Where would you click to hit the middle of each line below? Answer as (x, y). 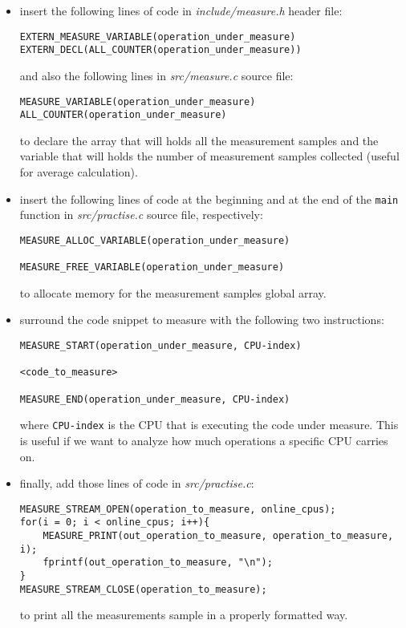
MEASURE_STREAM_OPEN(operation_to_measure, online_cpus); (178, 509)
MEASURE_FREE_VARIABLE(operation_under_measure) (152, 267)
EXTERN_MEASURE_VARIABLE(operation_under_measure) (158, 36)
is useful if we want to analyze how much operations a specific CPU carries (204, 440)
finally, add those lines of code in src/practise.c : (137, 483)
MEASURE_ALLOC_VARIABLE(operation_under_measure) (155, 240)
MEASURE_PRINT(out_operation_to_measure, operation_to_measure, (218, 536)
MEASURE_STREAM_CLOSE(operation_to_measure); (143, 589)
